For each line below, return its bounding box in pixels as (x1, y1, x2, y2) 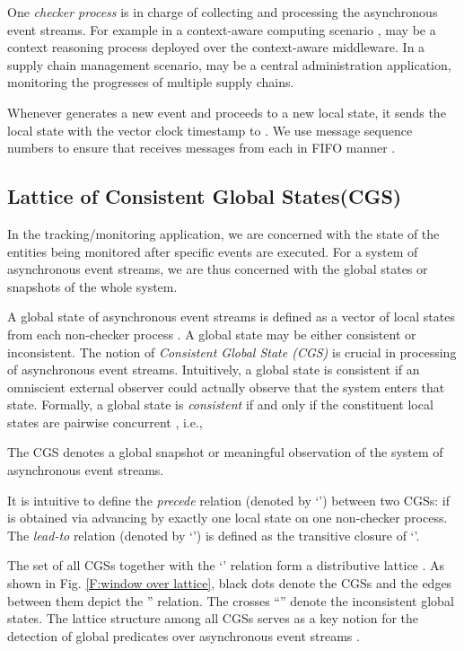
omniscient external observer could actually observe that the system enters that (7, 377, 445, 396)
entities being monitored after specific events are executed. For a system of (7, 242, 418, 260)
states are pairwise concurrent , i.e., (7, 412, 203, 431)
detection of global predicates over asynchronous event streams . (7, 626, 360, 645)
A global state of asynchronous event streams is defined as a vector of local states (7, 307, 455, 326)
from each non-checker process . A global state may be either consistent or (7, 324, 416, 343)
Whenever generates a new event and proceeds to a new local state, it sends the (7, 102, 446, 121)
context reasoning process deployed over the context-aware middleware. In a (7, 38, 425, 57)
